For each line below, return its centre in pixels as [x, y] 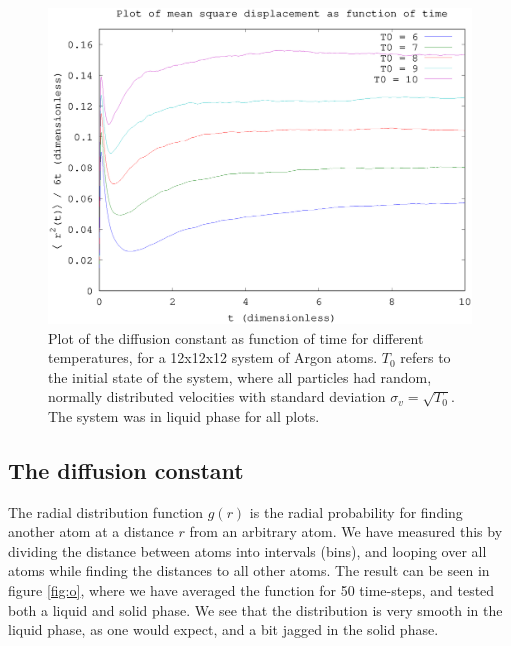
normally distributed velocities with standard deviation [217, 396]
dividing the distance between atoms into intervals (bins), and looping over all [247, 550]
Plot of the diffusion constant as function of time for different [236, 337]
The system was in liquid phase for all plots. [184, 415]
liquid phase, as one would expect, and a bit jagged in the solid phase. [223, 629]
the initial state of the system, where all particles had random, [240, 376]
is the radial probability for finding [356, 511]
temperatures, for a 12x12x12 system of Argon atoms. [213, 357]
